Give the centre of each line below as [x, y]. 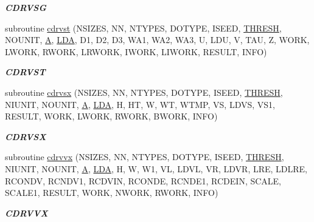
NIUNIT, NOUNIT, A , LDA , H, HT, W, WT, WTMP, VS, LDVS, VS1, [140, 104]
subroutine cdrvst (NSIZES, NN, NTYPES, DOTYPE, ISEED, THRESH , [143, 28]
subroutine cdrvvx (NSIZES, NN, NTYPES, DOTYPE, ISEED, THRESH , [145, 157]
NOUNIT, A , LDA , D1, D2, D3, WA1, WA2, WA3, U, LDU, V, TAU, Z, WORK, [157, 40]
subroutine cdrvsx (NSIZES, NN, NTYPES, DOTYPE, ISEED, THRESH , [144, 92]
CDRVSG [26, 7]
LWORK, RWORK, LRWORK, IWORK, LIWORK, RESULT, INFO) [136, 51]
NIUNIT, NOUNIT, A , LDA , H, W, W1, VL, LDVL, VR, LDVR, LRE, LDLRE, [156, 168]
